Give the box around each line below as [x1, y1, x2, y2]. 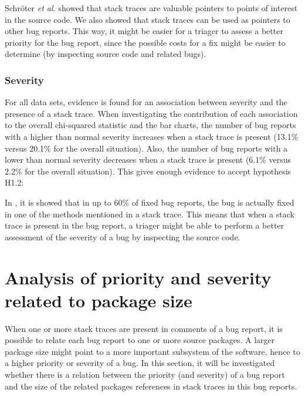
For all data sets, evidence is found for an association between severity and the [5, 96, 287, 108]
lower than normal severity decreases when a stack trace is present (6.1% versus [5, 153, 292, 166]
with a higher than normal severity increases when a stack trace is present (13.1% [5, 130, 299, 142]
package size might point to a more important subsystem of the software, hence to [5, 345, 300, 357]
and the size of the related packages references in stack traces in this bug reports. [5, 380, 297, 392]
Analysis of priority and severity [5, 265, 272, 289]
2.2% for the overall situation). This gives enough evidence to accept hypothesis [5, 165, 292, 177]
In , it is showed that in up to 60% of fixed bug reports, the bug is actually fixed [5, 196, 294, 208]
